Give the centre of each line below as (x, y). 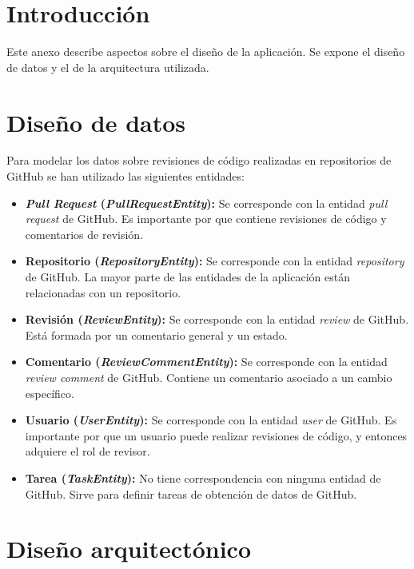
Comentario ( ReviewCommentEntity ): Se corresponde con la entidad (206, 362)
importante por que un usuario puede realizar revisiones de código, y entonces (216, 435)
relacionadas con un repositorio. (103, 292)
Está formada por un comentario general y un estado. (156, 334)
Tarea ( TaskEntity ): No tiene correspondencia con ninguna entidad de (203, 477)
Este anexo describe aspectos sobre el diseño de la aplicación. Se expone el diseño (206, 52)
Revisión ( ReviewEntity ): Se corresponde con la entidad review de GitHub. (217, 319)
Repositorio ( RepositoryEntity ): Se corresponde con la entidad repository (215, 261)
